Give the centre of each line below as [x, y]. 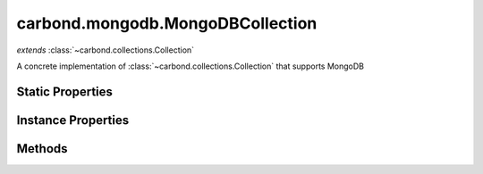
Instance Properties [73, 120]
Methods [42, 149]
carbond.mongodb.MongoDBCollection [167, 23]
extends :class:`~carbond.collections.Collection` [106, 50]
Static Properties [65, 91]
